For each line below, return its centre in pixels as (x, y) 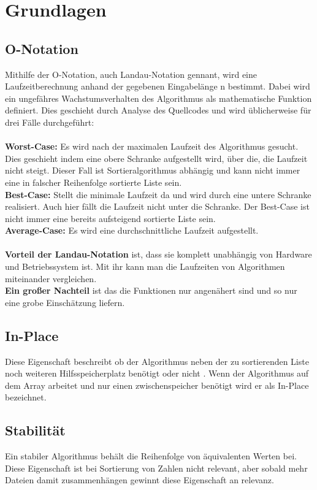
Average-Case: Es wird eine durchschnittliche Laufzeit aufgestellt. (132, 230)
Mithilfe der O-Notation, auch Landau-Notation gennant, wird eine (131, 74)
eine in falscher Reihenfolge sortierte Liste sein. (94, 182)
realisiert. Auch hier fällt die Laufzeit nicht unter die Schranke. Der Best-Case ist (157, 206)
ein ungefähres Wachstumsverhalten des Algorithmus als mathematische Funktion (158, 98)
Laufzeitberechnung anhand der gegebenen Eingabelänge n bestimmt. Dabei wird (158, 86)
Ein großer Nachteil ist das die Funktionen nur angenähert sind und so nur (151, 290)
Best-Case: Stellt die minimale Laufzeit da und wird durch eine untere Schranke (158, 194)
